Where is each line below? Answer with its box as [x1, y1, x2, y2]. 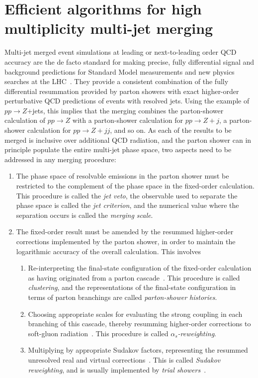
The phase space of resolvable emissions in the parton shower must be [16, 171, 229, 181]
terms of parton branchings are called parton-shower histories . [28, 291, 217, 302]
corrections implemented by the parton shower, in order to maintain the [16, 236, 236, 246]
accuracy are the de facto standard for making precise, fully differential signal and [4, 56, 255, 67]
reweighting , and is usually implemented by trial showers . [28, 364, 206, 375]
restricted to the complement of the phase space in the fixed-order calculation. [16, 181, 255, 191]
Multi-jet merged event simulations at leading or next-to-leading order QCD [4, 47, 237, 57]
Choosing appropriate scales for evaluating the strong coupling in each [28, 308, 243, 319]
